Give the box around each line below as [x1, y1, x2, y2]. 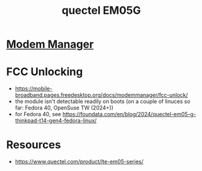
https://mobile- [14, 85, 52, 92]
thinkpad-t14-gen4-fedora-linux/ [14, 117, 97, 124]
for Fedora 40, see [14, 111, 62, 118]
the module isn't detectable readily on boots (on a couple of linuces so [14, 98, 191, 105]
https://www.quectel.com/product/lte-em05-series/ [14, 158, 144, 166]
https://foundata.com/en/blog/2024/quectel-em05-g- [62, 111, 196, 118]
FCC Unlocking [6, 65, 83, 79]
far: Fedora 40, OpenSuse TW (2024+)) [14, 104, 113, 111]
